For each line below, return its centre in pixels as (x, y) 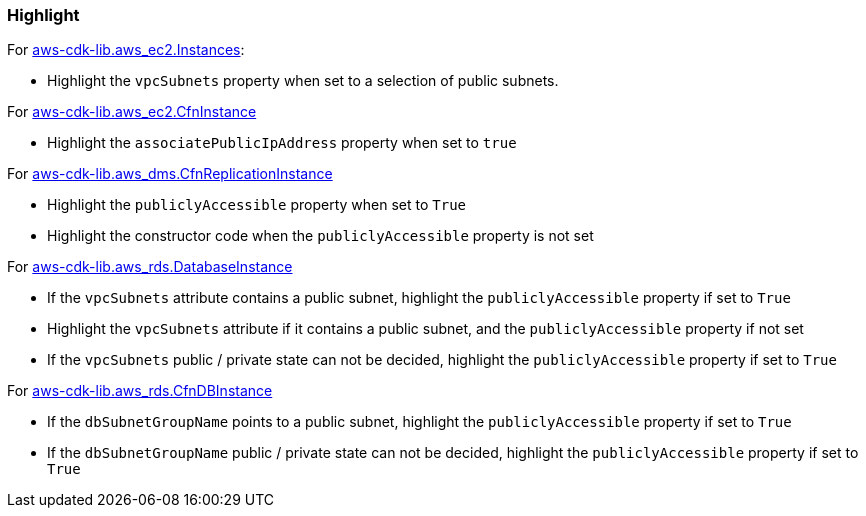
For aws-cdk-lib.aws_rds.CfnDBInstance (140, 391)
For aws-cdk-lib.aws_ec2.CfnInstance (132, 112)
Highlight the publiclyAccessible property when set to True (256, 205)
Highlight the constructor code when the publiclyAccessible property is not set (320, 236)
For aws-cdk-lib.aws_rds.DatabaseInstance (150, 267)
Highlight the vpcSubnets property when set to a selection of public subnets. (303, 81)
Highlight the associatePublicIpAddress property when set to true (282, 143)
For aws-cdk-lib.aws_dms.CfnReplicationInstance (170, 174)
